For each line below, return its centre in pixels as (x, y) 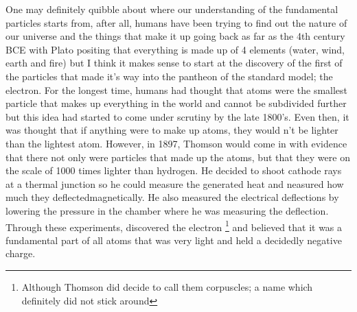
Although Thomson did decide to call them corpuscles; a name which (167, 286)
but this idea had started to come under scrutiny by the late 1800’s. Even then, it (177, 116)
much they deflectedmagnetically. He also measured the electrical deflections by (172, 197)
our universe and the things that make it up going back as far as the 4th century (175, 36)
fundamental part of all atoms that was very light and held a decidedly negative (174, 240)
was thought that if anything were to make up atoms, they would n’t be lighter (172, 130)
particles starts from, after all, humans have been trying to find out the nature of (176, 22)
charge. (21, 253)
